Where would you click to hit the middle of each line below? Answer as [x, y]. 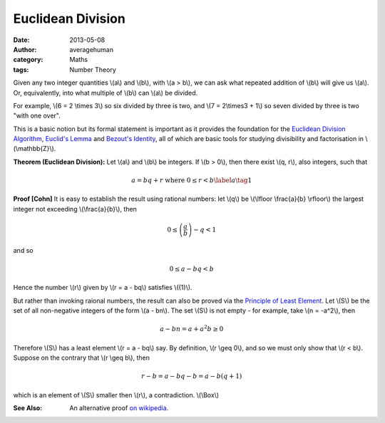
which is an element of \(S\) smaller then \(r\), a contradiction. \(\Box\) [116, 395]
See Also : [28, 408]
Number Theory [93, 69]
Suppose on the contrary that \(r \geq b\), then [81, 358]
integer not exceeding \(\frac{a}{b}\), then [75, 209]
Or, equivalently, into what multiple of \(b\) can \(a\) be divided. [106, 93]
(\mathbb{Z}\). [35, 149]
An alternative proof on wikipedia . [119, 408]
